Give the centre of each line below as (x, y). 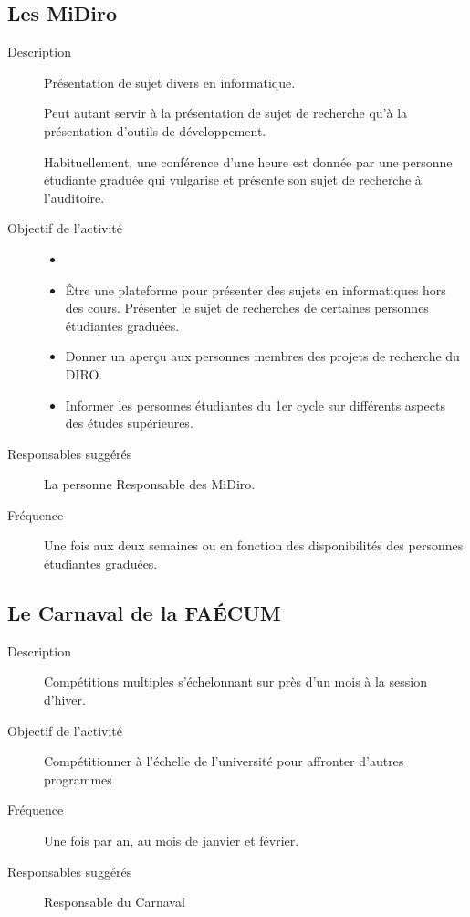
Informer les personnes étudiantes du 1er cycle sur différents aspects (255, 405)
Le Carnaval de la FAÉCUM (144, 613)
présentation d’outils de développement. (155, 130)
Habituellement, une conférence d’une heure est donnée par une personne (248, 161)
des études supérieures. (129, 423)
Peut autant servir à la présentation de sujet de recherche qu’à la (226, 113)
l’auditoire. (74, 197)
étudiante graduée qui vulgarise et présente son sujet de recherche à (233, 180)
